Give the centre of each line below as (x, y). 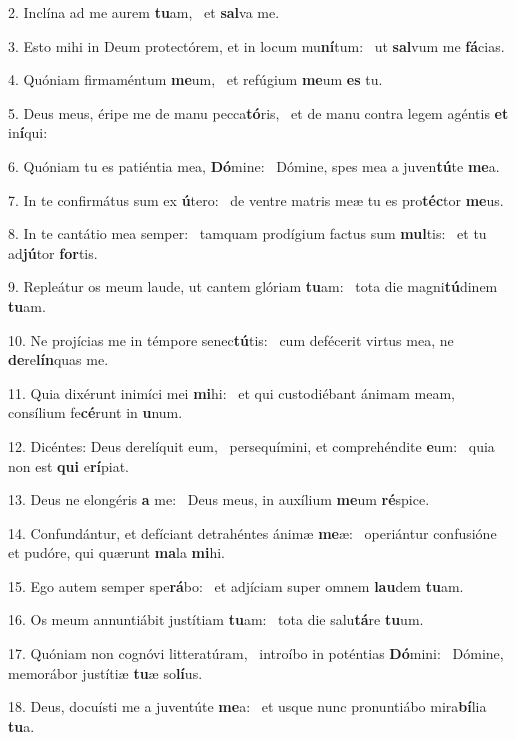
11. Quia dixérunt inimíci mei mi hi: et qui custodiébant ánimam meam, (231, 392)
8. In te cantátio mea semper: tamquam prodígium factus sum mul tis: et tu (247, 233)
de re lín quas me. (58, 359)
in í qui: (28, 132)
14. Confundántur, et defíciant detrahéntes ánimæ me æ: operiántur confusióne (252, 532)
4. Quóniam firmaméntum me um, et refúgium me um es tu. (195, 79)
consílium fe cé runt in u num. (95, 412)
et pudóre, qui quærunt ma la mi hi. (117, 552)
